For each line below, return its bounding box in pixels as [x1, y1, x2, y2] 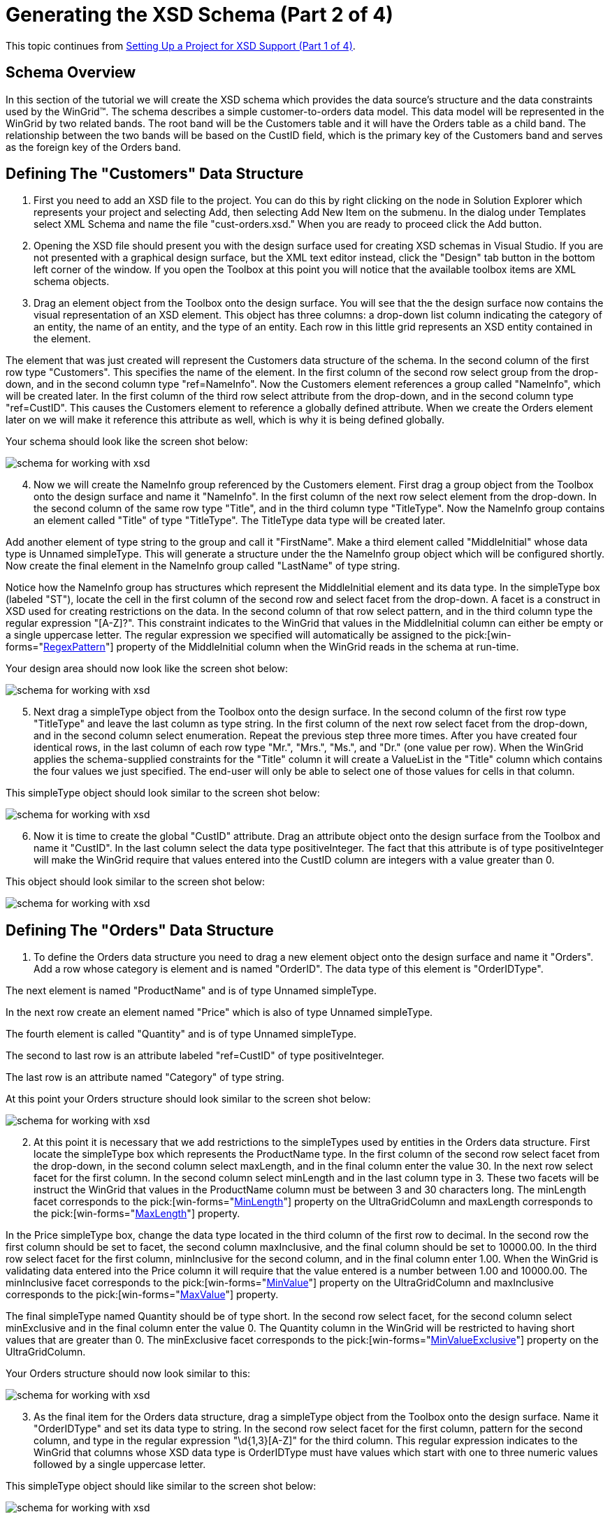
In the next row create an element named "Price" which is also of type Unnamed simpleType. [6, 1006, 433, 1019]
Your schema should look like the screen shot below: [6, 435, 248, 448]
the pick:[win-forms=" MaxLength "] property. [34, 1207, 240, 1220]
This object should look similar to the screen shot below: [6, 875, 266, 888]
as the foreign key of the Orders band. [6, 140, 181, 153]
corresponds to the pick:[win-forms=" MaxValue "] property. [6, 1288, 279, 1301]
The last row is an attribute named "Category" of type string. [6, 1071, 284, 1084]
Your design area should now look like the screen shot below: [6, 662, 288, 675]
